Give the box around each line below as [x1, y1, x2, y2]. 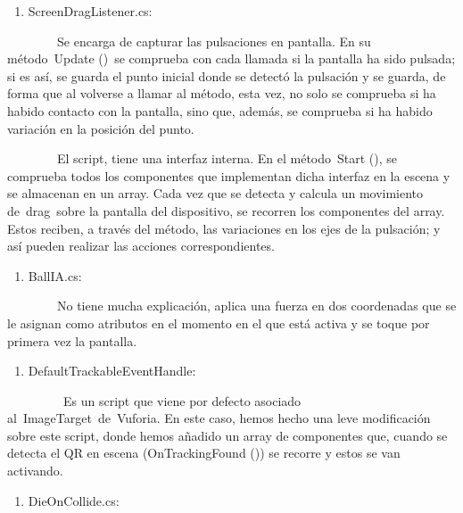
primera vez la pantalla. [7, 331, 137, 350]
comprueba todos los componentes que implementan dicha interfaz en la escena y [7, 166, 451, 185]
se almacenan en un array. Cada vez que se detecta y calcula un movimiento [7, 184, 424, 203]
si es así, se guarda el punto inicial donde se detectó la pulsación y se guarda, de [7, 66, 446, 85]
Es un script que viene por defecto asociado [62, 391, 302, 410]
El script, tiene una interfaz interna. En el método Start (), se [56, 149, 398, 168]
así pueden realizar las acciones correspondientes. [7, 236, 275, 255]
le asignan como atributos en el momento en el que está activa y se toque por [7, 313, 430, 332]
